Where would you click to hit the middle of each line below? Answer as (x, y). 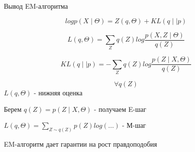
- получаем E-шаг (120, 109)
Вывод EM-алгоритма (36, 6)
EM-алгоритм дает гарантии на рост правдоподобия (81, 144)
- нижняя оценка (58, 93)
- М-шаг (134, 125)
